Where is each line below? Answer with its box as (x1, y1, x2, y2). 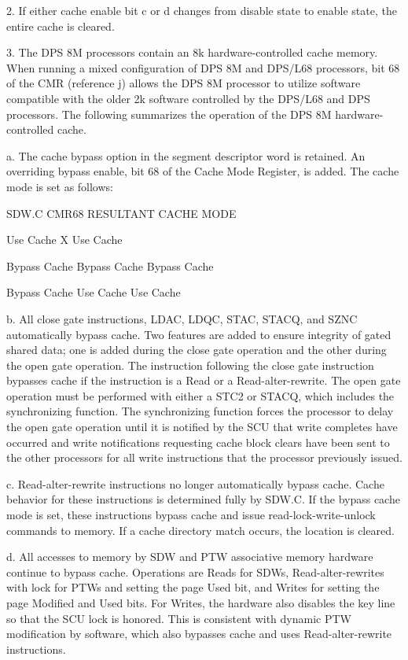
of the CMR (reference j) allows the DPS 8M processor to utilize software (6, 75, 361, 91)
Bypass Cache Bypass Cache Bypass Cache (6, 257, 214, 274)
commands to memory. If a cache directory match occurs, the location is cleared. (6, 522, 395, 538)
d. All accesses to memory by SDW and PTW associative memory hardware (6, 548, 373, 565)
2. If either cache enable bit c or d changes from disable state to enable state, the (6, 2, 397, 18)
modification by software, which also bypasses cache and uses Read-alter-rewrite (6, 625, 392, 642)
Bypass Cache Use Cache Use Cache (6, 284, 181, 301)
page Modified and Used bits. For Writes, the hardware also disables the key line (6, 595, 395, 610)
